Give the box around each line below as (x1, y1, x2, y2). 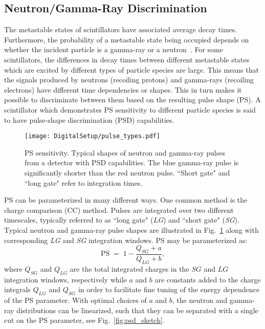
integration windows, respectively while (4, 274, 127, 284)
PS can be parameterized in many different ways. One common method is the (4, 194, 248, 205)
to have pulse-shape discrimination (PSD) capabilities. (4, 114, 174, 125)
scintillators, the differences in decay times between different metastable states (4, 54, 250, 64)
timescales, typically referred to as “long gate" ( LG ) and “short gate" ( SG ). (4, 214, 239, 225)
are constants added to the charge (154, 274, 261, 284)
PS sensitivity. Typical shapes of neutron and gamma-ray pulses (25, 147, 225, 158)
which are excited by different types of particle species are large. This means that (4, 64, 259, 75)
